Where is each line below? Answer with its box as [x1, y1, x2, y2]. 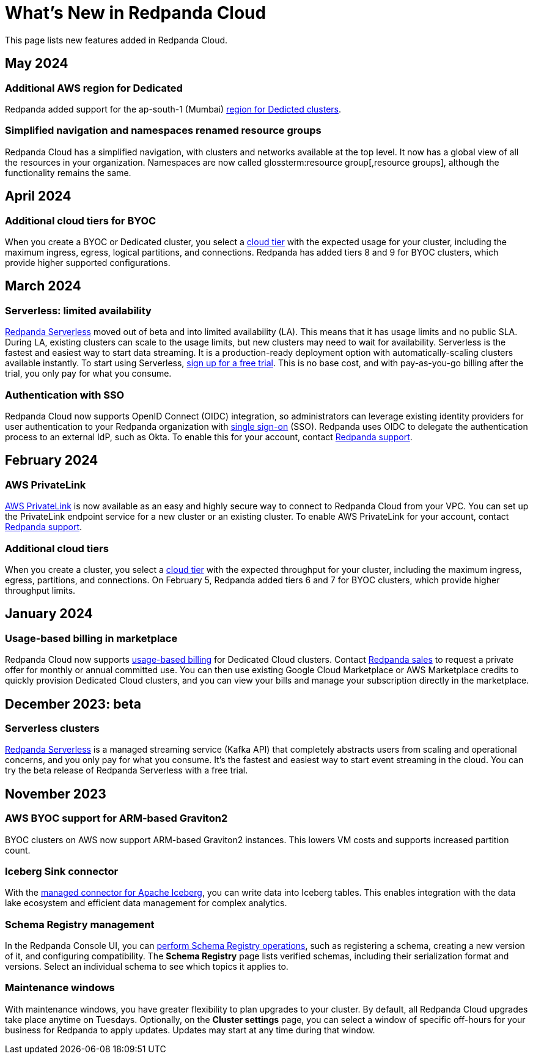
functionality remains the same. [5, 167, 131, 178]
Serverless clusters [5, 721, 100, 734]
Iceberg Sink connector [5, 865, 119, 877]
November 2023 [5, 786, 106, 802]
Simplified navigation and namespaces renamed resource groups [5, 124, 322, 137]
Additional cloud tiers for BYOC [5, 214, 156, 227]
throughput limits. [5, 585, 76, 596]
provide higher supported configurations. [5, 257, 171, 268]
